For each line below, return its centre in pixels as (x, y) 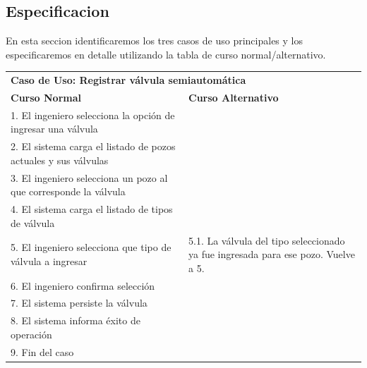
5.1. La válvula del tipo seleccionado (267, 240)
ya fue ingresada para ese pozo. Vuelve (272, 254)
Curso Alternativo (234, 97)
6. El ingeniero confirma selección (83, 285)
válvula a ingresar (49, 260)
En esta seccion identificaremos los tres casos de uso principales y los (155, 41)
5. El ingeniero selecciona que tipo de (91, 247)
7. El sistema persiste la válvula (79, 303)
